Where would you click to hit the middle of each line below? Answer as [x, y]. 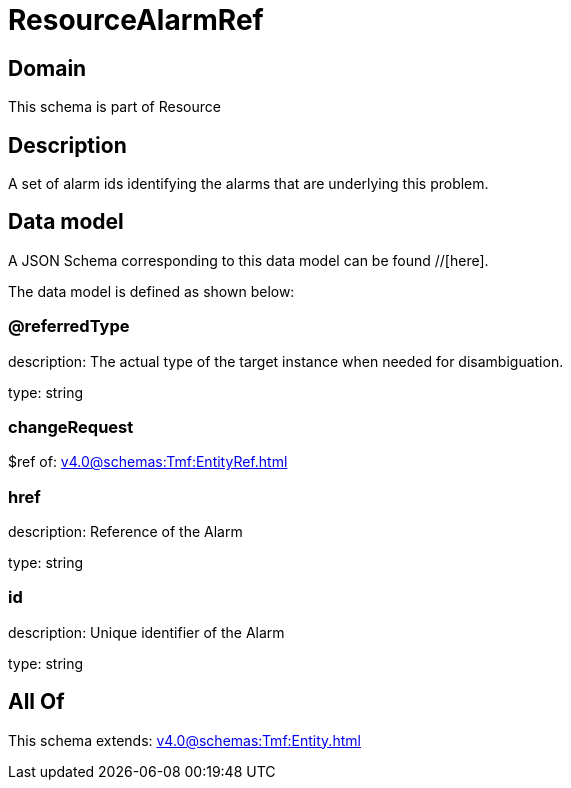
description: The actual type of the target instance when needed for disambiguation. [286, 361]
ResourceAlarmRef [136, 20]
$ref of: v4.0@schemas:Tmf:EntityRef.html [148, 462]
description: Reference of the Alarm [125, 532]
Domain [47, 68]
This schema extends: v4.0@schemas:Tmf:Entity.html [184, 740]
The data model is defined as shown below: [151, 291]
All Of [36, 702]
